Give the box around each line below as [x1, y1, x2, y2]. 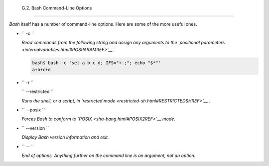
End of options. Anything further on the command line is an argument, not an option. [21, 153, 196, 159]
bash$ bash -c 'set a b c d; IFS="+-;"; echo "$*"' [32, 60, 161, 66]
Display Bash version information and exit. [21, 134, 109, 140]
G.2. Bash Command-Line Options [21, 5, 92, 11]
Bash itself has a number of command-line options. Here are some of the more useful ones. [9, 21, 197, 27]
